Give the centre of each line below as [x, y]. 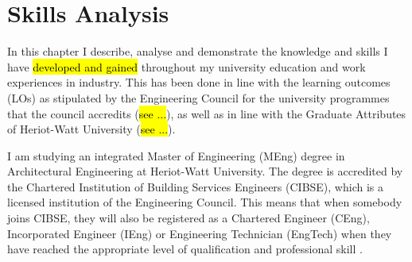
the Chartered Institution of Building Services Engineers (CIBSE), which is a [195, 186]
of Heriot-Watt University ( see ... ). [91, 129]
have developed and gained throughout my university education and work [187, 66]
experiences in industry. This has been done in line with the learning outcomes [199, 82]
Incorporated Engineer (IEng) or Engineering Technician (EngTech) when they [200, 233]
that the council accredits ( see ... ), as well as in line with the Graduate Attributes [207, 113]
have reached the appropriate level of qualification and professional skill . [185, 249]
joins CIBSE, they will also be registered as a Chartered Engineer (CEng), [189, 218]
